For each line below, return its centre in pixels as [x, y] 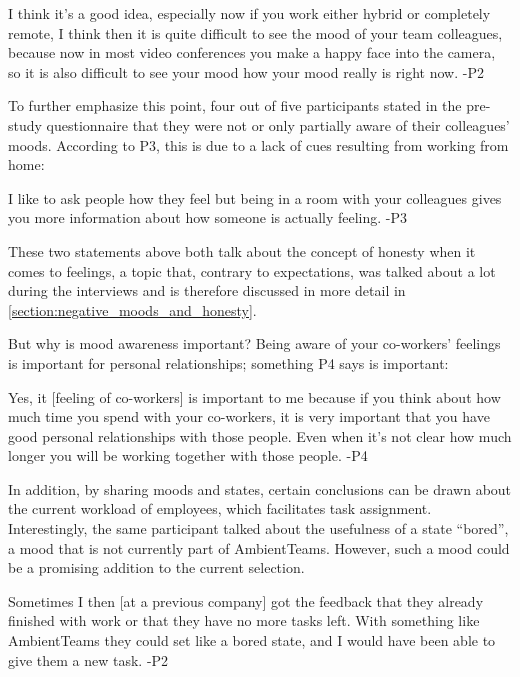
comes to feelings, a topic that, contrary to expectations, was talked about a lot [252, 270]
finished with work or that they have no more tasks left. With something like [244, 620]
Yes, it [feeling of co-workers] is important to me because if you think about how [254, 396]
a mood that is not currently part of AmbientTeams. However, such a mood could [259, 547]
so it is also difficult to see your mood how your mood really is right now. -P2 [246, 71]
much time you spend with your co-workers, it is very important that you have [249, 416]
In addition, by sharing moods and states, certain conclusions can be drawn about [260, 488]
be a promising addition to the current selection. [156, 567]
